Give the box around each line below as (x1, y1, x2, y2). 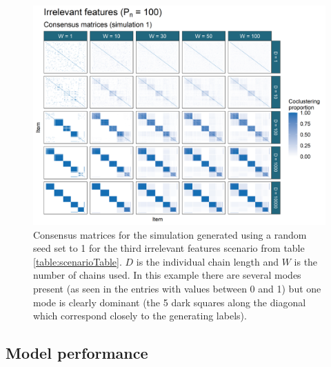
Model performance (6, 342, 148, 364)
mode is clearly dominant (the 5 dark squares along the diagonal (33, 295, 306, 309)
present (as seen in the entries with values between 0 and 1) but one (33, 281, 321, 295)
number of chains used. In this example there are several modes (33, 268, 301, 282)
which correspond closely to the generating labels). (33, 308, 247, 323)
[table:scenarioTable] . (33, 254, 122, 268)
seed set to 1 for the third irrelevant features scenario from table (33, 241, 305, 255)
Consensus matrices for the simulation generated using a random (33, 227, 307, 241)
